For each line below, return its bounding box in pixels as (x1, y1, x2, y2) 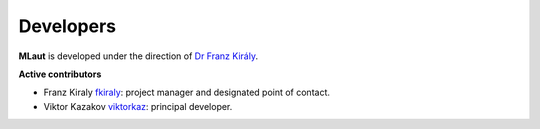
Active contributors (18, 68, 102, 80)
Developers (18, 15, 117, 37)
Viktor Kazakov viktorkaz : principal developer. (43, 100, 233, 112)
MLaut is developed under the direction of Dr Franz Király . (18, 50, 259, 62)
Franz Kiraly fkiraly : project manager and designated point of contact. (43, 86, 330, 99)
